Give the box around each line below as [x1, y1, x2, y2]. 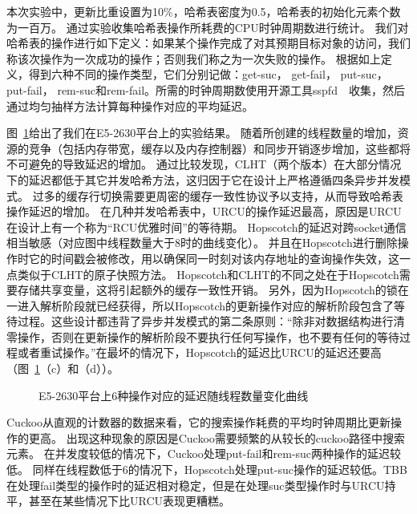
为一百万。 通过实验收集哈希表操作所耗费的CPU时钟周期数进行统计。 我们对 [6, 18, 409, 35]
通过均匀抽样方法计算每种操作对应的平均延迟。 [6, 97, 253, 114]
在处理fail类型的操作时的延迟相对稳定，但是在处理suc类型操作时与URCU [6, 476, 385, 493]
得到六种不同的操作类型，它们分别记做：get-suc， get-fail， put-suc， [28, 66, 388, 83]
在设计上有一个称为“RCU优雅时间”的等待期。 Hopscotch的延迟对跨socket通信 [6, 218, 407, 235]
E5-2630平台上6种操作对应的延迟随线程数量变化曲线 [38, 387, 309, 403]
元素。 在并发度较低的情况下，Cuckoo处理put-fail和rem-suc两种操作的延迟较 [6, 445, 402, 462]
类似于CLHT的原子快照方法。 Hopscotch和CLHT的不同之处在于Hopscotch [17, 265, 399, 282]
